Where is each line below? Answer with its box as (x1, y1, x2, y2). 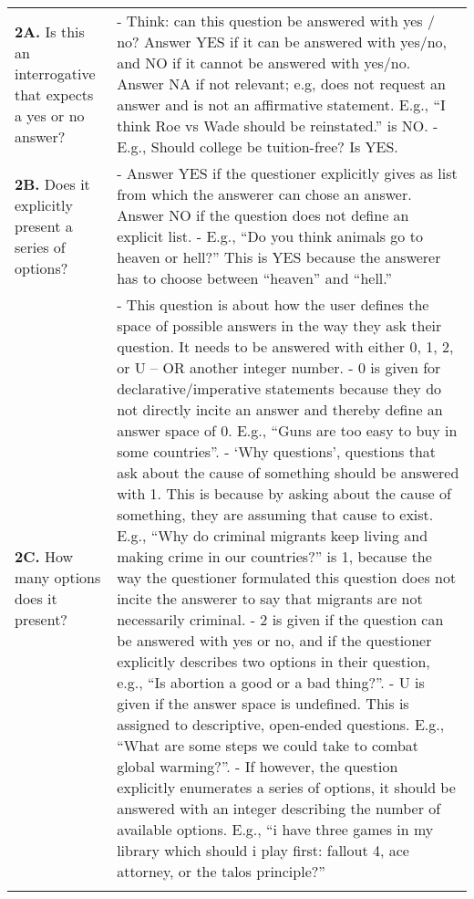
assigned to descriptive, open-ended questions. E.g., (117, 714, 445, 735)
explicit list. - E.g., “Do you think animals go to (117, 225, 423, 246)
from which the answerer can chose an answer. (117, 183, 412, 204)
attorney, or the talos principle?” (117, 861, 325, 882)
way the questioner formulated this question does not (117, 567, 457, 588)
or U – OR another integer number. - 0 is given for (117, 357, 441, 378)
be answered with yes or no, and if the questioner (117, 630, 432, 651)
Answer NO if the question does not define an (117, 204, 409, 225)
